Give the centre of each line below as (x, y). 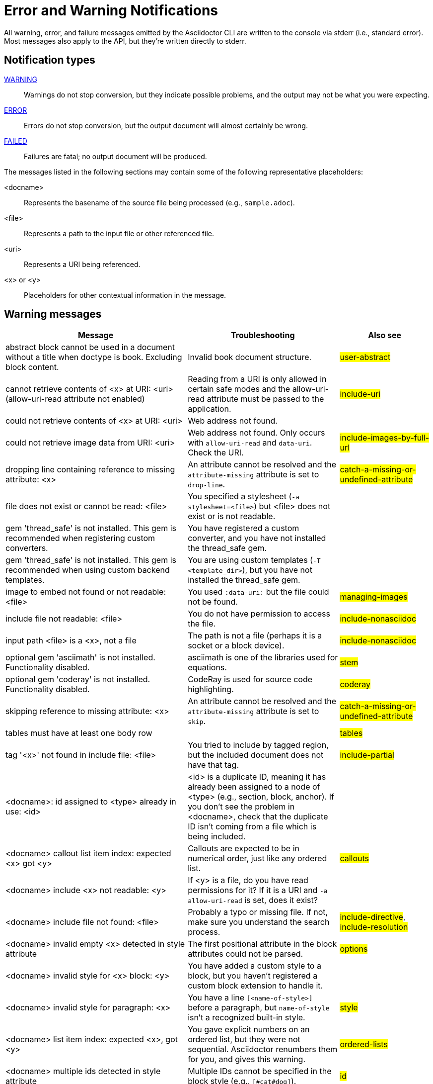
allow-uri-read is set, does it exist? (253, 900)
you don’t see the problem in (241, 807)
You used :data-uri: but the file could (258, 592)
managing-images (374, 597)
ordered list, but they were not (244, 1039)
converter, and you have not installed (257, 538)
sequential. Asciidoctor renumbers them (263, 1049)
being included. (217, 837)
